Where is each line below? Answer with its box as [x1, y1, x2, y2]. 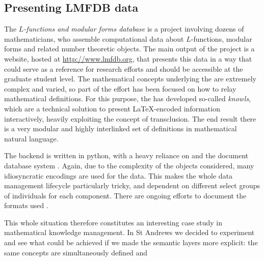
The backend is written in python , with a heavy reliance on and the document [4, 150, 249, 161]
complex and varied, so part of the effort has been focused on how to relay [4, 83, 236, 94]
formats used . [4, 200, 48, 211]
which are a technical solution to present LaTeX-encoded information [4, 103, 220, 113]
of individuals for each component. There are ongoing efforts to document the [4, 190, 247, 200]
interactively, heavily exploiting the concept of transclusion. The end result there [4, 113, 256, 124]
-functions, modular [191, 33, 252, 44]
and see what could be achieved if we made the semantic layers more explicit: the [4, 237, 258, 248]
